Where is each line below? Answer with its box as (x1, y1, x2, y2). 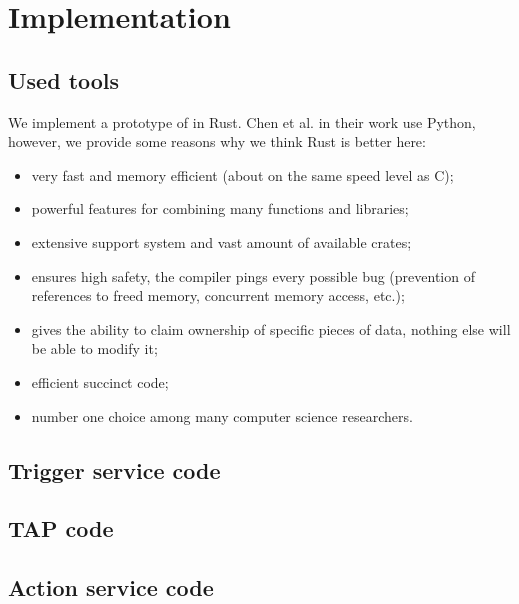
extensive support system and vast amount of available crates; (31, 231, 412, 252)
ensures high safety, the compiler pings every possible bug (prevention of (31, 265, 475, 286)
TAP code (8, 513, 114, 544)
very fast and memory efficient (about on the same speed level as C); (31, 164, 454, 185)
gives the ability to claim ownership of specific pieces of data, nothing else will (31, 318, 511, 339)
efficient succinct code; (31, 371, 169, 392)
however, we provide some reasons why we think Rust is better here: (8, 131, 426, 152)
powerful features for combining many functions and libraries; (31, 198, 409, 219)
